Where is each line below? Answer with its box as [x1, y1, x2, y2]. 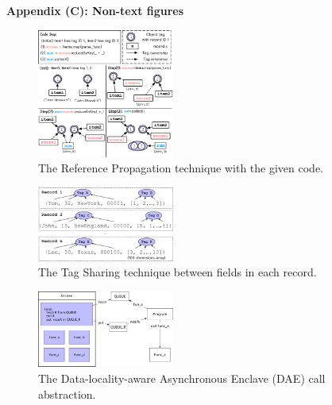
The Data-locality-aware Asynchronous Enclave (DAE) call [38, 370, 326, 386]
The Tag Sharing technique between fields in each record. [38, 264, 317, 280]
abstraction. [38, 385, 96, 402]
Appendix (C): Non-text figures [6, 2, 184, 18]
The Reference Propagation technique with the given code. [38, 160, 324, 176]
